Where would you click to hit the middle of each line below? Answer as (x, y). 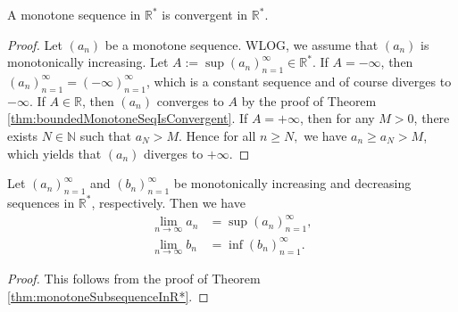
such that (106, 135)
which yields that (54, 153)
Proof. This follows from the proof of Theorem (134, 279)
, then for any (337, 118)
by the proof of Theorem (309, 100)
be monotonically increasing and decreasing (292, 183)
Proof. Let (35, 44)
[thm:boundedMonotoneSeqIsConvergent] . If (128, 118)
